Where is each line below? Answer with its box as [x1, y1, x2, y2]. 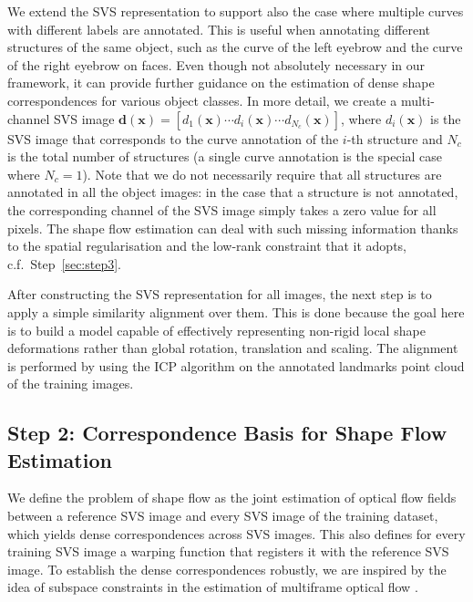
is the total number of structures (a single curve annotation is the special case [7, 147, 443, 166]
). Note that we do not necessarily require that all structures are [82, 164, 442, 183]
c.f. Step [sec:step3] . [7, 254, 122, 273]
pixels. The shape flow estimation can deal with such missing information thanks [7, 218, 458, 237]
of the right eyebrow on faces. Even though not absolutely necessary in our [7, 55, 425, 74]
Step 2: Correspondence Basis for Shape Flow [7, 419, 447, 447]
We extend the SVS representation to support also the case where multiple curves [7, 2, 464, 20]
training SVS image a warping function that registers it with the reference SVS [7, 542, 449, 561]
